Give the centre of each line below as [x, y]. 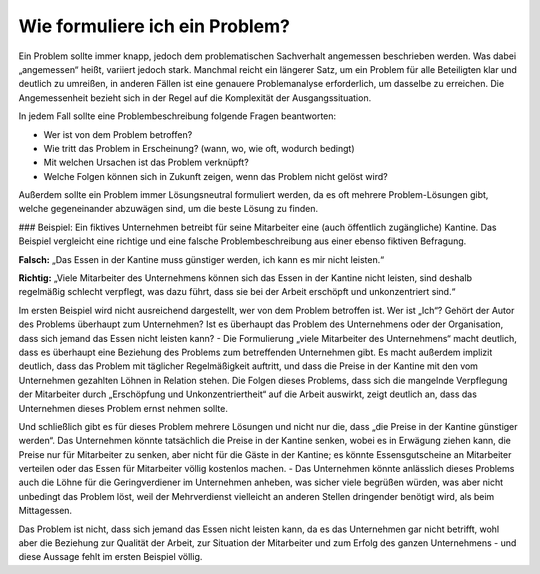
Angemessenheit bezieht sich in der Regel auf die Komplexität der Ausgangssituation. [195, 97]
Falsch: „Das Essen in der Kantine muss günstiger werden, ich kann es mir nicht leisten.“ [201, 259]
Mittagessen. [45, 511]
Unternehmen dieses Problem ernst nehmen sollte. [123, 408]
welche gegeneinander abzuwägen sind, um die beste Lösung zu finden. [168, 209]
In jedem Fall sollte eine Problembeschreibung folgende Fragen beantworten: [177, 116]
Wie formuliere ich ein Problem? [154, 26]
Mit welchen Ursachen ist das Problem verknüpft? [146, 162]
